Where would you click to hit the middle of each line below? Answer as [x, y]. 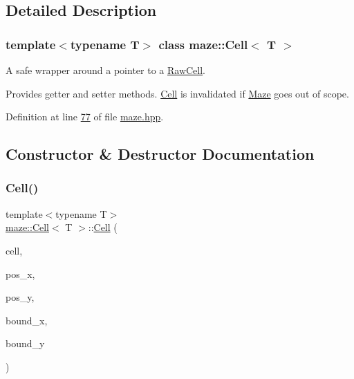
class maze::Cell [203, 44]
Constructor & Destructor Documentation [160, 154]
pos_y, [20, 297]
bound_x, [27, 320]
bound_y [25, 343]
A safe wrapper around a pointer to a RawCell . [106, 70]
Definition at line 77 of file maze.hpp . [85, 117]
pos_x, [20, 274]
